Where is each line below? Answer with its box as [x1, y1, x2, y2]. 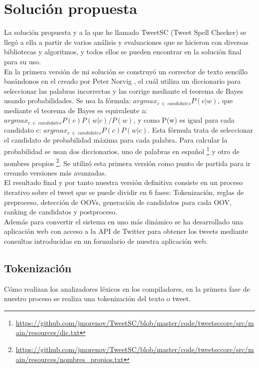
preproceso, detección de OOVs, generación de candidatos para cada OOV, [4, 196, 232, 207]
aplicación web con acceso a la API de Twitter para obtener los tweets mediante [4, 226, 249, 236]
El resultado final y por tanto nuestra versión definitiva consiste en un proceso [4, 177, 243, 187]
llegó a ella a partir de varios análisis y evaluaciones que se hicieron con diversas [4, 36, 249, 47]
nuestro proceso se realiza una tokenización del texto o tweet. [4, 293, 191, 304]
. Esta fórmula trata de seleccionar [147, 125, 254, 135]
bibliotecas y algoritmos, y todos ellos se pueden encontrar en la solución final [4, 46, 242, 57]
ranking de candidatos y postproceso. [4, 206, 118, 217]
